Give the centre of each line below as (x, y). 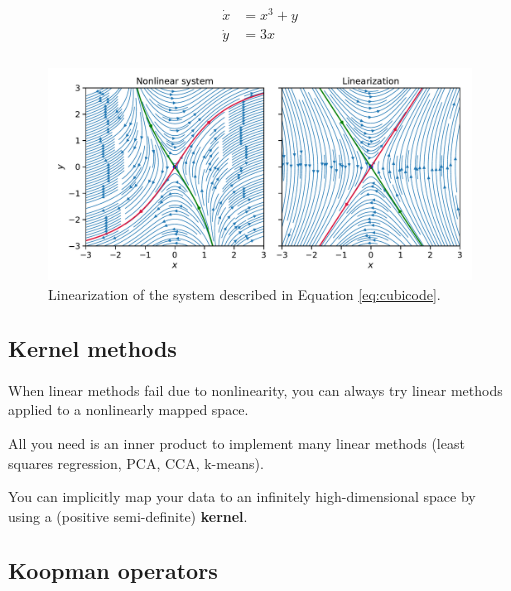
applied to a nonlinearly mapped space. (128, 409)
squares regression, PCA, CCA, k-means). (136, 462)
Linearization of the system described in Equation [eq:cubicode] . (244, 294)
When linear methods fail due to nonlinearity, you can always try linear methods (255, 389)
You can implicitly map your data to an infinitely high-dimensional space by (242, 496)
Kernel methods (92, 348)
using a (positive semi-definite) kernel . (128, 515)
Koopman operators (113, 569)
